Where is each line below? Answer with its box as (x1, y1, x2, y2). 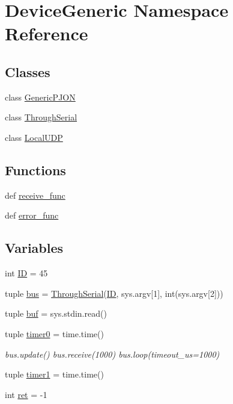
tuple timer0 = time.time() (5, 327, 104, 340)
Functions (5, 160, 66, 179)
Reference (5, 21, 88, 46)
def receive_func (5, 188, 65, 201)
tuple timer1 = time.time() (5, 368, 104, 381)
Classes (5, 62, 50, 81)
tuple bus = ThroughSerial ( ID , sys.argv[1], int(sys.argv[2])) (5, 287, 223, 299)
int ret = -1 (5, 388, 47, 400)
